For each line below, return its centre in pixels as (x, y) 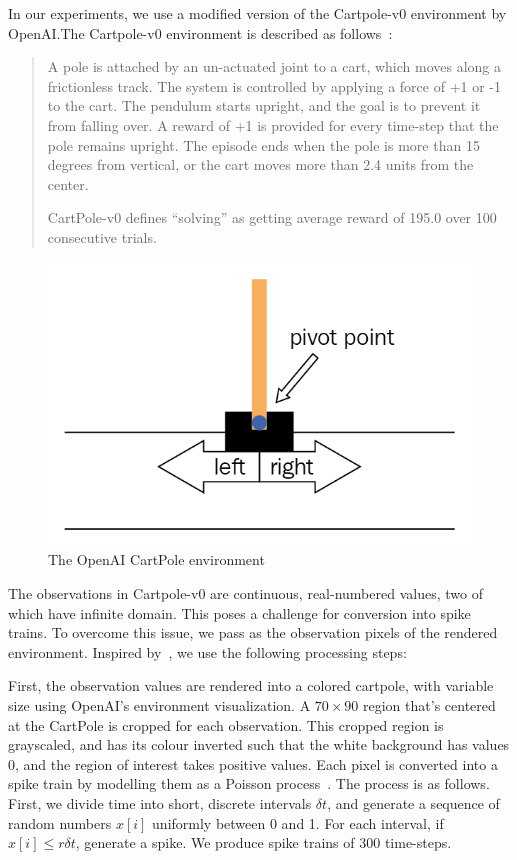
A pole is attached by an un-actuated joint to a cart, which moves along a (274, 66)
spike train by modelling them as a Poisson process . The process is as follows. (249, 783)
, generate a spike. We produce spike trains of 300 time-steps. (263, 842)
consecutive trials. (102, 236)
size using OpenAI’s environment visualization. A (159, 705)
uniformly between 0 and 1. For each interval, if (298, 822)
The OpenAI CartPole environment (156, 559)
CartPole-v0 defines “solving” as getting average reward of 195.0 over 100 (272, 217)
